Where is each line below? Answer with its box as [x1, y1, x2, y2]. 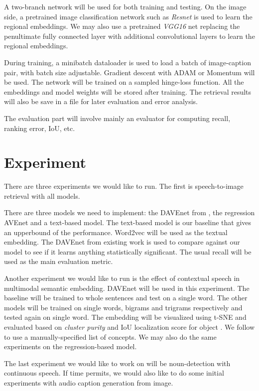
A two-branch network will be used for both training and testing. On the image [4, 1, 247, 11]
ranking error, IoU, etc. [4, 123, 75, 133]
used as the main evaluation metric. [4, 256, 113, 266]
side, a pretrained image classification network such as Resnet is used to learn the [4, 11, 253, 21]
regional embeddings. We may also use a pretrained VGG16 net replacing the [4, 21, 240, 31]
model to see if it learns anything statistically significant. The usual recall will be [4, 246, 252, 257]
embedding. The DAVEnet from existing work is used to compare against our [4, 237, 240, 247]
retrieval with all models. [4, 190, 80, 201]
